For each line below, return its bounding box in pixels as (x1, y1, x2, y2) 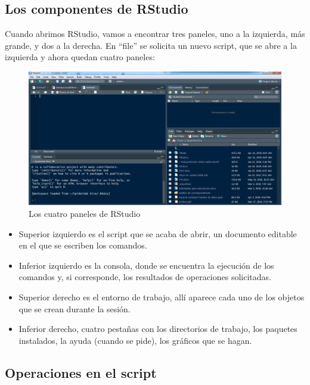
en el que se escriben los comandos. (18, 239, 147, 252)
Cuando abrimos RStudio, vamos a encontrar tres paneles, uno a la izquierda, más (5, 27, 305, 40)
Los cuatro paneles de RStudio (29, 207, 141, 219)
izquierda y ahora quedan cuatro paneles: (5, 51, 155, 63)
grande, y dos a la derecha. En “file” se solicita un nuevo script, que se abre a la (5, 39, 297, 51)
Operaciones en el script (5, 363, 157, 381)
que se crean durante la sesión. (18, 302, 131, 315)
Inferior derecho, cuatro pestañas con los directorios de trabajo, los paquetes (18, 322, 297, 335)
